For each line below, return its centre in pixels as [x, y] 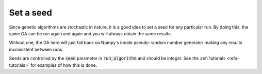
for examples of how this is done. [64, 65]
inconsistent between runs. [36, 49]
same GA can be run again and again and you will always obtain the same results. [90, 33]
